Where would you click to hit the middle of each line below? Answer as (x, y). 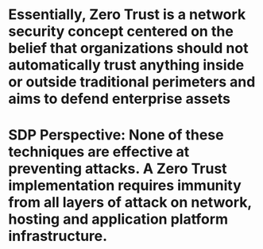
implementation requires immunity (125, 186)
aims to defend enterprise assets (119, 99)
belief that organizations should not (128, 48)
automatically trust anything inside (126, 65)
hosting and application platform (118, 219)
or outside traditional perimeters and (132, 82)
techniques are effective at (99, 152)
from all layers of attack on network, (130, 203)
